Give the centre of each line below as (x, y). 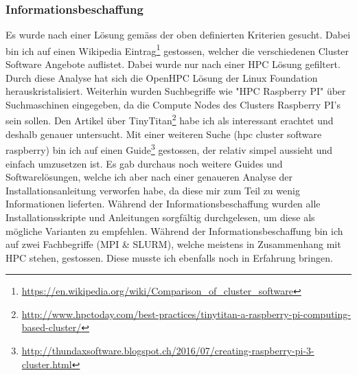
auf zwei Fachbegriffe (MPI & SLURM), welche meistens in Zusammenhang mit (173, 244)
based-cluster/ (51, 327)
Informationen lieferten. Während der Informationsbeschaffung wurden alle (163, 204)
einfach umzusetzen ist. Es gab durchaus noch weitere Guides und (144, 163)
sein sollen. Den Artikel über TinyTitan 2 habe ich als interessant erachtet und (170, 120)
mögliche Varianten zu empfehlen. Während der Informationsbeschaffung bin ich (174, 230)
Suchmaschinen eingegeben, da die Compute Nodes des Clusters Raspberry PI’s (173, 104)
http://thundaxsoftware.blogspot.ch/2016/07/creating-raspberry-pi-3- (168, 351)
